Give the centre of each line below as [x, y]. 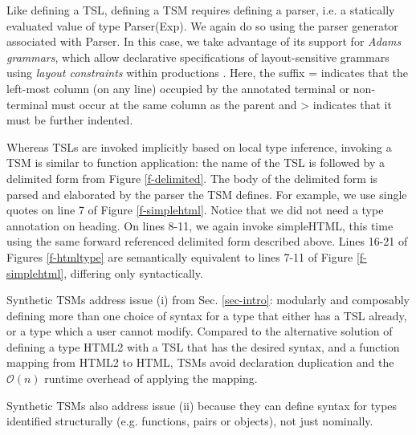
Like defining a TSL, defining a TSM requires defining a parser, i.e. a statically [201, 10]
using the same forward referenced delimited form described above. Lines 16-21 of [207, 241]
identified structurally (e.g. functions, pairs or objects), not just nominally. [190, 421]
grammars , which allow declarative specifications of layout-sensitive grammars [198, 57]
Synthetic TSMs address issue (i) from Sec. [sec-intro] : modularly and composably [208, 300]
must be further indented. [70, 120]
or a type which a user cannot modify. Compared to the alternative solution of [200, 331]
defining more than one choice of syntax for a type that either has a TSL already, [207, 315]
